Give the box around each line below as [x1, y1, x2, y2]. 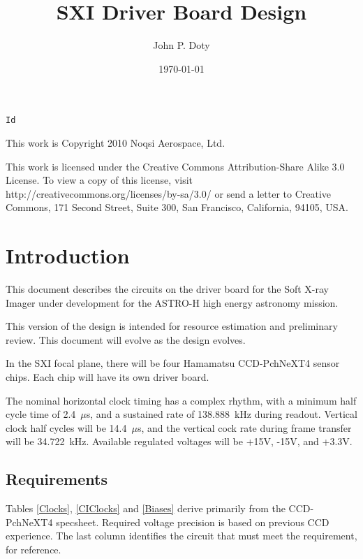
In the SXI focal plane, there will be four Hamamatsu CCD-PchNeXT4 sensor [6, 356, 340, 370]
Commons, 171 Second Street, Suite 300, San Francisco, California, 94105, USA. [6, 200, 348, 215]
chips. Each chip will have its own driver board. [6, 370, 209, 384]
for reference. [6, 542, 61, 556]
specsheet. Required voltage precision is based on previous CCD [56, 514, 329, 529]
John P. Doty [153, 38, 210, 52]
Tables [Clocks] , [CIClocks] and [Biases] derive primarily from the [6, 501, 286, 516]
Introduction [6, 241, 130, 270]
